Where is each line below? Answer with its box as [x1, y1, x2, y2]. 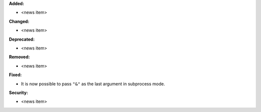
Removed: [9, 54, 30, 60]
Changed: [9, 18, 29, 24]
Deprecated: [9, 36, 35, 42]
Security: [9, 90, 29, 96]
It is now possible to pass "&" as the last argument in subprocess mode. [21, 80, 165, 87]
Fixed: [9, 72, 22, 78]
